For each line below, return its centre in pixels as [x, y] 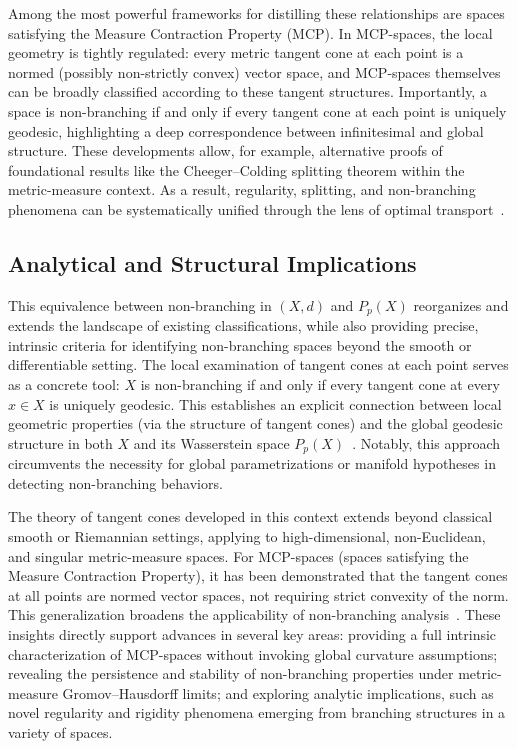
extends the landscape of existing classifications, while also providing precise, [243, 325]
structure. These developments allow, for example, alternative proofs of [225, 150]
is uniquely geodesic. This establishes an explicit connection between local [275, 403]
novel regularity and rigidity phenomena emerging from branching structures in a [257, 712]
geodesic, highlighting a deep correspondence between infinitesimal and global [246, 130]
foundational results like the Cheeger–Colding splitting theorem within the [236, 169]
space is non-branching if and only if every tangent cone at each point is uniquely [257, 110]
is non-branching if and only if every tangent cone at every [320, 383]
